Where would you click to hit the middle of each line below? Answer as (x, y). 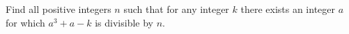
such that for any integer (176, 9)
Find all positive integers (59, 9)
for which (25, 22)
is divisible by (124, 22)
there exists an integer (288, 9)
